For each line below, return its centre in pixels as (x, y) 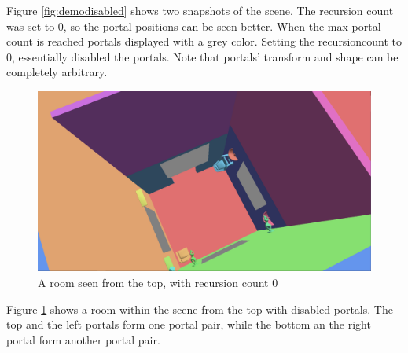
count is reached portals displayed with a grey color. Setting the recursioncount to (204, 41)
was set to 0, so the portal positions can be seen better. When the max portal (194, 26)
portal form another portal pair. (83, 339)
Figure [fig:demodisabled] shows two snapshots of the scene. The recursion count (200, 10)
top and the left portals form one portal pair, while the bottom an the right (189, 324)
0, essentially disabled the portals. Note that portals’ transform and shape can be (202, 56)
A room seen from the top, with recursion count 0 (158, 282)
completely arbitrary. (57, 72)
